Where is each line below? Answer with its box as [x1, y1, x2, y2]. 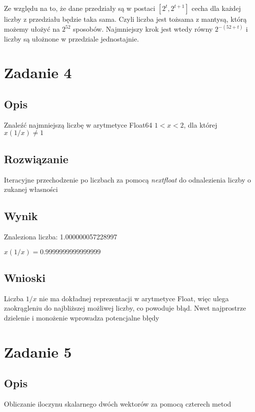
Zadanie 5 [4, 341, 72, 362]
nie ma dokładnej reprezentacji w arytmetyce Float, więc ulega [39, 293, 229, 303]
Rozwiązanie [4, 151, 69, 166]
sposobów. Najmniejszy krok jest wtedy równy [73, 24, 213, 34]
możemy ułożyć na [4, 24, 60, 34]
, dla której [183, 119, 218, 130]
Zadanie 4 [4, 62, 72, 83]
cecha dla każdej [191, 3, 241, 13]
